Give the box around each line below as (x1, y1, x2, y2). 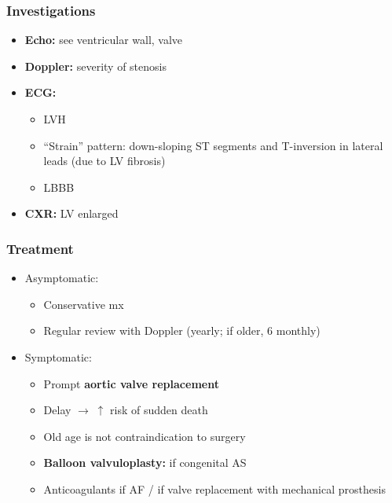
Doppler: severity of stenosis (24, 57, 167, 74)
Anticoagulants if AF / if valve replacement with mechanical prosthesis (43, 480, 386, 497)
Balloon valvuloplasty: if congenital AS (43, 454, 247, 471)
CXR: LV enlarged (24, 205, 119, 222)
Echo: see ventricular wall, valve (24, 31, 183, 48)
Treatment (6, 238, 74, 258)
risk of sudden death (110, 402, 208, 418)
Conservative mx (43, 296, 124, 312)
